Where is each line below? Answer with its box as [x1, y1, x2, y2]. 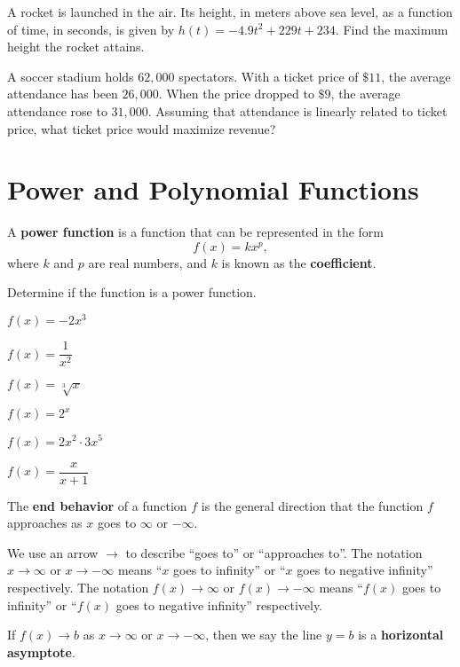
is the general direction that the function [201, 496, 424, 514]
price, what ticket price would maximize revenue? [7, 119, 276, 137]
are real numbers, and [88, 253, 207, 271]
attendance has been [7, 84, 118, 103]
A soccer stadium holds [7, 67, 134, 85]
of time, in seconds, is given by [7, 20, 175, 38]
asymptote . [7, 642, 75, 661]
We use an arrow [7, 543, 99, 561]
